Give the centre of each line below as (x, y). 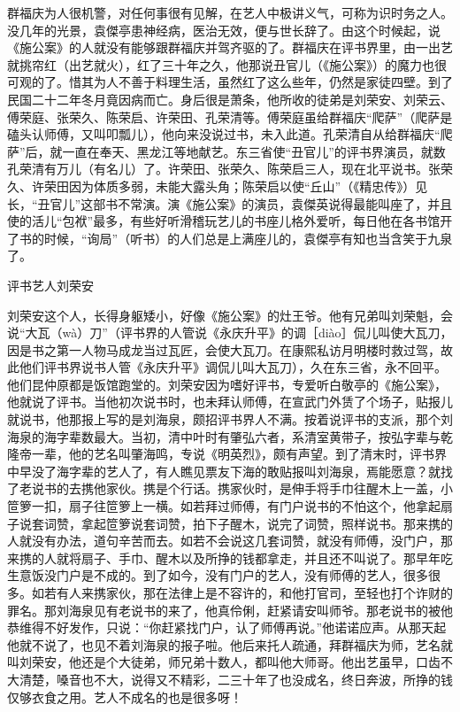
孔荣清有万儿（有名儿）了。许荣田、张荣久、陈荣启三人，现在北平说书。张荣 (230, 169)
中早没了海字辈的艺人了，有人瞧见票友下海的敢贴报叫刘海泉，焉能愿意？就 (224, 471)
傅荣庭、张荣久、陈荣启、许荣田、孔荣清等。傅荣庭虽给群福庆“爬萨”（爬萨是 (230, 116)
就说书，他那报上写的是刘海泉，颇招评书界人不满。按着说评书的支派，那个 (224, 419)
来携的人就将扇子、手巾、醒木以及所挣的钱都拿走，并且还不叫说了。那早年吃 (230, 557)
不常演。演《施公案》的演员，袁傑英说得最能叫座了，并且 (285, 203)
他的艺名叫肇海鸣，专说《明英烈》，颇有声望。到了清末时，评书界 (257, 454)
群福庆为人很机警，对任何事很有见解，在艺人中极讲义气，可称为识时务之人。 (230, 12)
